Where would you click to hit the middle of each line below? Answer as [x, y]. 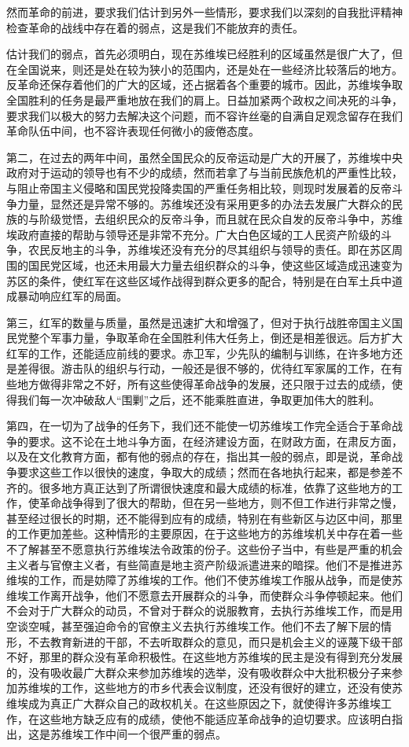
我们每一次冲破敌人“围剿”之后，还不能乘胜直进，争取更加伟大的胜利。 [199, 399]
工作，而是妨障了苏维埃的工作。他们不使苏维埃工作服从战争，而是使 [215, 580]
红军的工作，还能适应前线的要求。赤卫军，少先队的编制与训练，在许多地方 [199, 353]
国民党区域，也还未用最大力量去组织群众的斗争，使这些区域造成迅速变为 [215, 265]
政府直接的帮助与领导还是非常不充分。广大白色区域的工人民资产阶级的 [199, 234]
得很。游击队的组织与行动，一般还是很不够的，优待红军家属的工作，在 [210, 368]
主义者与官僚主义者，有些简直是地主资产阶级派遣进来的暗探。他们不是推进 [199, 564]
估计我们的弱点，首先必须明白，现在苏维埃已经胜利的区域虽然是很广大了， [199, 54]
